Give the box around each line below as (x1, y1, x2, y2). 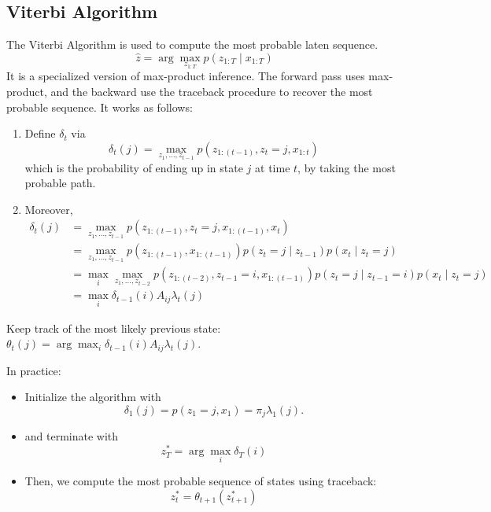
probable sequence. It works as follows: (6, 98, 193, 115)
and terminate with (24, 428, 119, 444)
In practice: (6, 362, 61, 378)
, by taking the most (297, 159, 396, 175)
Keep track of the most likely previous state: (6, 319, 221, 336)
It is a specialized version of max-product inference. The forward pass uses (6, 68, 365, 84)
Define (24, 125, 56, 142)
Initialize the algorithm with (24, 389, 161, 405)
